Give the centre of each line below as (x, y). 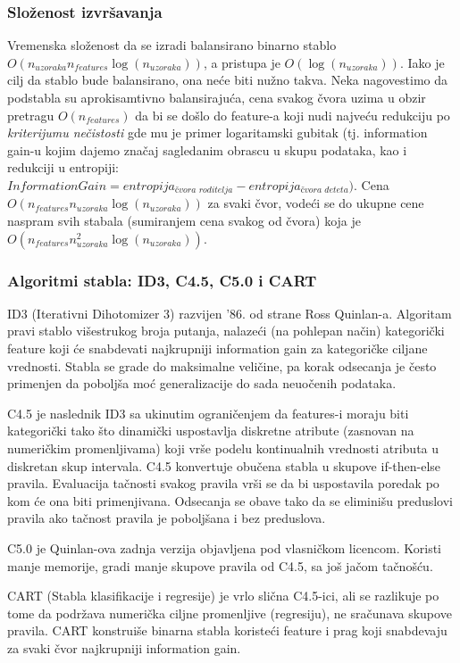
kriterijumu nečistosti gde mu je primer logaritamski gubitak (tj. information (217, 133)
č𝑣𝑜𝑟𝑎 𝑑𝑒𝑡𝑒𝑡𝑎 (324, 191)
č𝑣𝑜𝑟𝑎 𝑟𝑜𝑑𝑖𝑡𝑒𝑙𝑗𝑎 (204, 191)
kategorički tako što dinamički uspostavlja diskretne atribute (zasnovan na (211, 431)
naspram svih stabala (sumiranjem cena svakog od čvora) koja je (184, 221)
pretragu (31, 115)
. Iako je (422, 62)
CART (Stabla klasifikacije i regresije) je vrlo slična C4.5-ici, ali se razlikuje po (223, 596)
